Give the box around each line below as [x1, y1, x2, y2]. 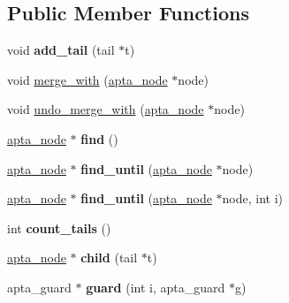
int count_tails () [7, 218, 111, 237]
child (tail [80, 248, 138, 267]
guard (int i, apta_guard [86, 277, 225, 296]
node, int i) [222, 189, 284, 208]
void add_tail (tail [7, 41, 115, 59]
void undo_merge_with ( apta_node [7, 100, 204, 118]
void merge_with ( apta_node [7, 70, 168, 88]
